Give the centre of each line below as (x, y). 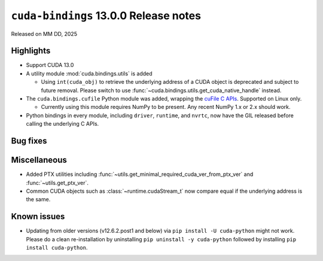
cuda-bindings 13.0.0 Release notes (106, 16)
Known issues (38, 216)
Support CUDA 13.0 (50, 65)
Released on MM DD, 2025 (44, 34)
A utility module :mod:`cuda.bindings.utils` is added (89, 73)
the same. (38, 199)
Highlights (31, 51)
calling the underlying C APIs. (63, 124)
